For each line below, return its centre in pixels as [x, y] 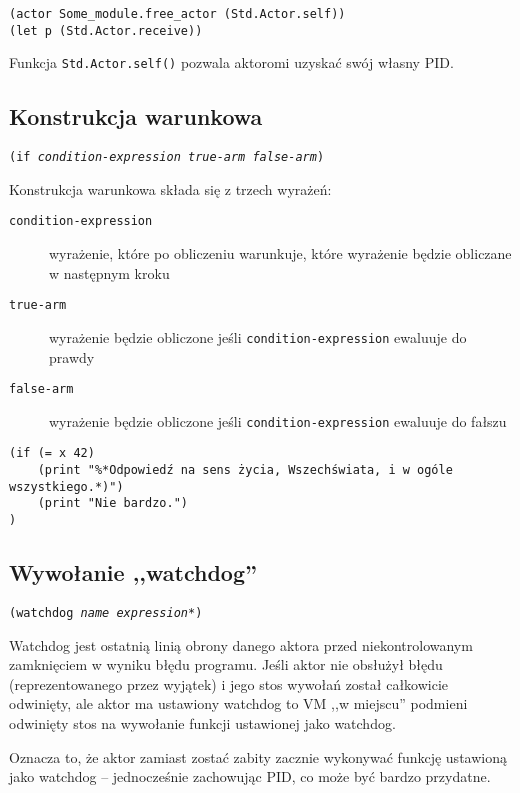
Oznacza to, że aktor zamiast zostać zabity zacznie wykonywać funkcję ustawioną [258, 756]
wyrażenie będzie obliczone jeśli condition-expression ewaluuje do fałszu [278, 420]
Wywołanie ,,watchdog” [133, 572]
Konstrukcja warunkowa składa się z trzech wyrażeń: [170, 188]
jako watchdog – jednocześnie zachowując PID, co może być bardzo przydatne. [250, 776]
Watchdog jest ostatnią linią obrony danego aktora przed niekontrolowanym [241, 644]
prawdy [72, 356]
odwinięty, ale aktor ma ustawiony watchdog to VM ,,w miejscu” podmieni [238, 703]
